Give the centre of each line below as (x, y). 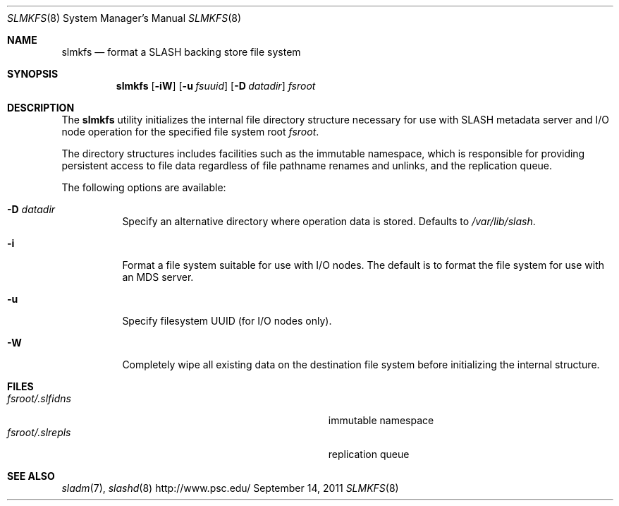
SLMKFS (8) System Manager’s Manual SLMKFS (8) (124, 18)
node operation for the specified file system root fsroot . (190, 132)
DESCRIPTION (41, 108)
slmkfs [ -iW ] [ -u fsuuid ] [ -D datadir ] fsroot (216, 86)
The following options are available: (144, 187)
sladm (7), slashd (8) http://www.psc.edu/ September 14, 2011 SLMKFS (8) (230, 488)
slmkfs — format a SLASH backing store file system (181, 52)
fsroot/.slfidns (39, 398)
